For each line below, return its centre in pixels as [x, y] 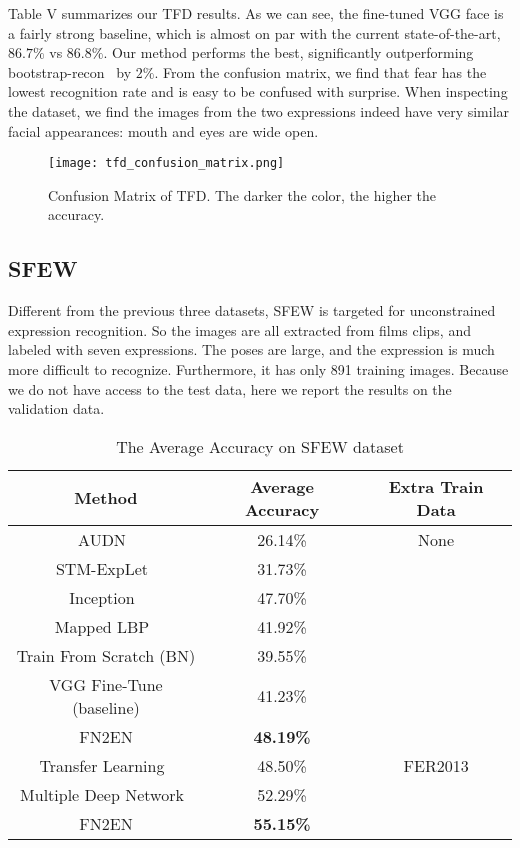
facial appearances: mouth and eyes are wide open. [163, 130]
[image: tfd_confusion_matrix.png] [166, 163]
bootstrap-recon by [70, 71]
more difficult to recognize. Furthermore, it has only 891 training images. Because [258, 368]
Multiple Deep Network [102, 794]
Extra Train [436, 486]
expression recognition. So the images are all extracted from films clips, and [239, 329]
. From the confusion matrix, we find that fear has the [320, 71]
